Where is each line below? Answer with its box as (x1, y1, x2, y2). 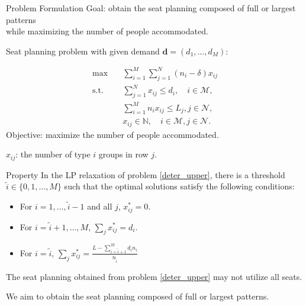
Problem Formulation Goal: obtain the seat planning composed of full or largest (6, 2, 296, 14)
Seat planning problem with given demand (6, 44, 160, 57)
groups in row (98, 148, 149, 160)
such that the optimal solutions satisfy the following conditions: (64, 180, 295, 192)
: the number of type (15, 148, 91, 160)
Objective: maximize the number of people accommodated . (6, 128, 219, 140)
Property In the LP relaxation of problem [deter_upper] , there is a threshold (6, 168, 285, 181)
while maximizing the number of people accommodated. (6, 25, 208, 37)
